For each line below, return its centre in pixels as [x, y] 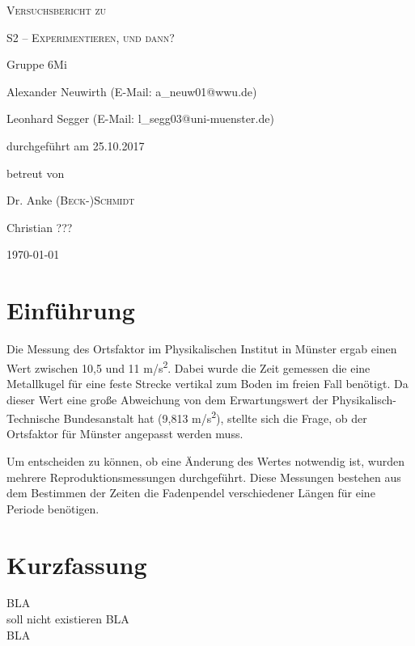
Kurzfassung [77, 564]
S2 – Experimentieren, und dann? [91, 37]
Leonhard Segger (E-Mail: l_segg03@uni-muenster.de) [140, 118]
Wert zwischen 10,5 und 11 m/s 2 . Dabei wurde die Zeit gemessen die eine [188, 366]
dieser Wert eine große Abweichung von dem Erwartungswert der [167, 399]
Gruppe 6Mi [37, 64]
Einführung [71, 310]
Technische [33, 418]
